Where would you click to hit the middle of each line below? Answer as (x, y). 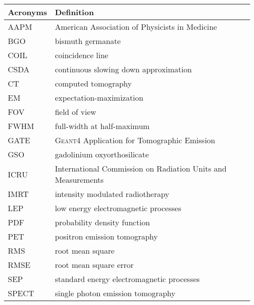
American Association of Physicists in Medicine (136, 27)
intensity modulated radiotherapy (112, 194)
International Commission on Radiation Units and (141, 168)
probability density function (102, 222)
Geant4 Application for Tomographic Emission (135, 140)
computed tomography (93, 83)
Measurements (79, 180)
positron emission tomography (106, 236)
